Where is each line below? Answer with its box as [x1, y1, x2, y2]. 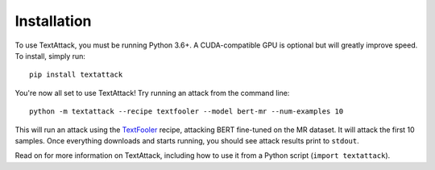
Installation [14, 12, 92, 30]
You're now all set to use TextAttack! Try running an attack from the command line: [14, 88, 290, 97]
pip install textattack [29, 70, 123, 80]
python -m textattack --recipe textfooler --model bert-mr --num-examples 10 [29, 107, 344, 116]
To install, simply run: [14, 51, 86, 60]
